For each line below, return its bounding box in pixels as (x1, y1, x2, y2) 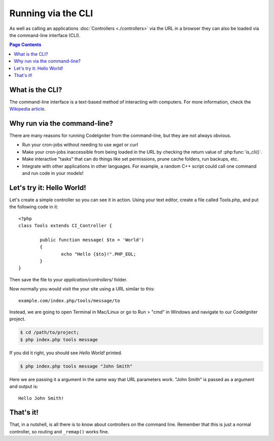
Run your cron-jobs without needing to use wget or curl (22, 142, 138, 148)
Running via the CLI (9, 8, 93, 19)
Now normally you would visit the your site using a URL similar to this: (9, 286, 155, 292)
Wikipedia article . (9, 106, 46, 112)
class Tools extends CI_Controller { (18, 223, 113, 229)
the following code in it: (9, 204, 58, 210)
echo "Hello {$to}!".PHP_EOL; (61, 251, 136, 257)
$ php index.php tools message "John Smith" (20, 363, 133, 369)
